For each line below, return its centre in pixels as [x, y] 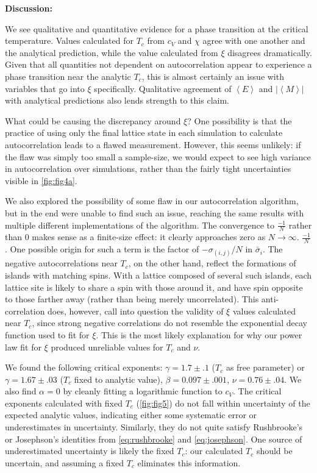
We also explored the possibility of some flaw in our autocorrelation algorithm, [152, 201]
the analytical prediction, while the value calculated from [112, 52]
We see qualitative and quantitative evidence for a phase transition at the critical [157, 28]
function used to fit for [47, 334]
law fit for [23, 347]
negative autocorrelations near [61, 263]
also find [21, 391]
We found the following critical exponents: [84, 367]
